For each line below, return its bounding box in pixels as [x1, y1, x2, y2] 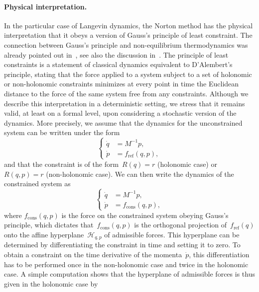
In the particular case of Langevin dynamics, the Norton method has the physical [4, 20, 253, 30]
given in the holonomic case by [4, 278, 98, 289]
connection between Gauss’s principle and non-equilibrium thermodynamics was [4, 39, 248, 50]
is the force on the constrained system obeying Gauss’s [61, 210, 229, 220]
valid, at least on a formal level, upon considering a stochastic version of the [4, 108, 237, 118]
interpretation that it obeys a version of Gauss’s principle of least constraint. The [4, 30, 253, 40]
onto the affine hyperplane [4, 229, 84, 240]
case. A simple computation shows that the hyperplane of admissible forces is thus [4, 269, 255, 279]
